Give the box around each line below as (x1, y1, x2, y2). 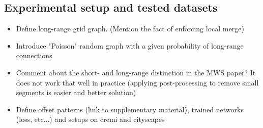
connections (16, 50, 52, 61)
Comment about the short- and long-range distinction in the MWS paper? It (16, 67, 256, 77)
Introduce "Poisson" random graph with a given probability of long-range (16, 40, 244, 51)
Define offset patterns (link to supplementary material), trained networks (16, 104, 244, 114)
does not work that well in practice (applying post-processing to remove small (16, 77, 259, 88)
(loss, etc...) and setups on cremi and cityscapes (16, 114, 165, 124)
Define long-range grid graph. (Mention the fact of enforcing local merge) (16, 23, 244, 34)
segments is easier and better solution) (16, 87, 136, 98)
